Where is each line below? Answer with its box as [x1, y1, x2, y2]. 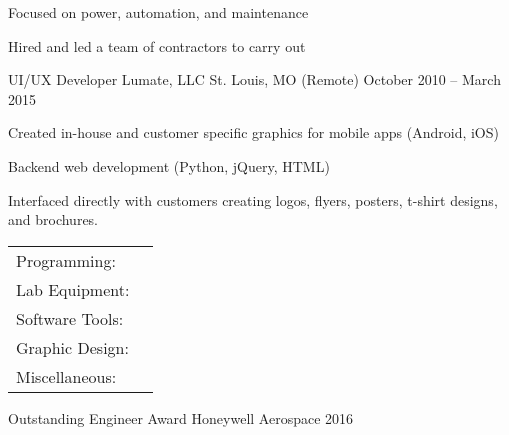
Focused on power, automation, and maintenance [8, 2, 309, 22]
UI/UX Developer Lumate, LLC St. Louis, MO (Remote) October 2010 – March [8, 69, 501, 90]
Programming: [16, 248, 116, 272]
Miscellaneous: [16, 364, 117, 388]
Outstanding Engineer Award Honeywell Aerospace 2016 [8, 407, 354, 428]
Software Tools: [16, 306, 124, 330]
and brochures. [8, 209, 99, 230]
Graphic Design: [16, 335, 129, 359]
